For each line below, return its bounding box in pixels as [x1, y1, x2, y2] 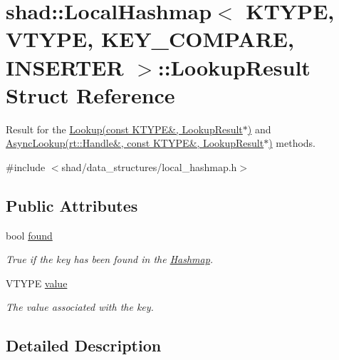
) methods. [268, 135, 316, 150]
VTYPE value [6, 275, 68, 290]
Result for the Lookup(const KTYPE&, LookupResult [6, 121, 243, 136]
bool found [6, 227, 53, 242]
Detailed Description [6, 334, 162, 356]
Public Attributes [6, 194, 138, 216]
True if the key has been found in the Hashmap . [6, 252, 214, 267]
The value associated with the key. [6, 299, 154, 314]
